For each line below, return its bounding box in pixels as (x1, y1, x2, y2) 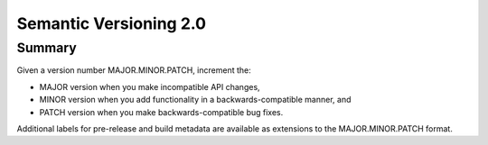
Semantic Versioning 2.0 (16, 14, 207, 33)
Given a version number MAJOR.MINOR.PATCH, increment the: (16, 65, 252, 76)
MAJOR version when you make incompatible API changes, (39, 81, 261, 92)
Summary (16, 40, 77, 56)
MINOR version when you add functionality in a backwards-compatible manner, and (39, 95, 352, 105)
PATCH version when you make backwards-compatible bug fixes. (39, 106, 284, 117)
